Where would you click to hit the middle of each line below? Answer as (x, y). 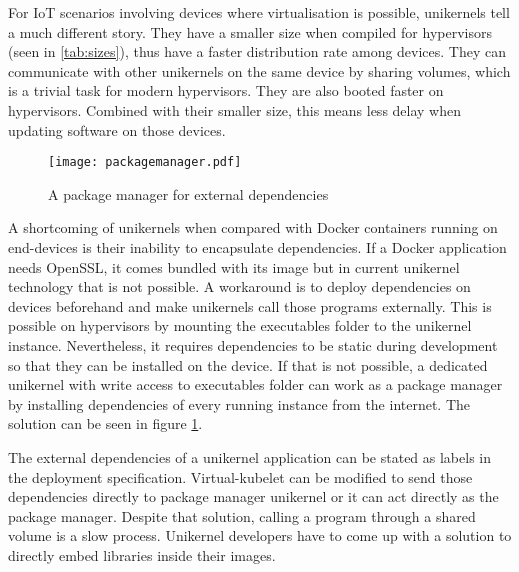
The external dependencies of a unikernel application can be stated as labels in (249, 456)
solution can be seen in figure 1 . (105, 423)
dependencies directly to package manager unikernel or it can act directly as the (253, 496)
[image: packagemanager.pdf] (145, 162)
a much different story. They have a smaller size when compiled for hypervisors (250, 31)
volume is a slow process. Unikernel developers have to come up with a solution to (260, 535)
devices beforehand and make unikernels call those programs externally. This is (250, 305)
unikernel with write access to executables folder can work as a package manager (255, 384)
